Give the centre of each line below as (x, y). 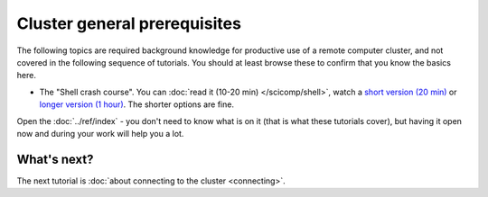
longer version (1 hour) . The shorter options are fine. (137, 104)
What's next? (55, 159)
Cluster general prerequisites (129, 23)
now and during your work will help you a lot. (100, 133)
